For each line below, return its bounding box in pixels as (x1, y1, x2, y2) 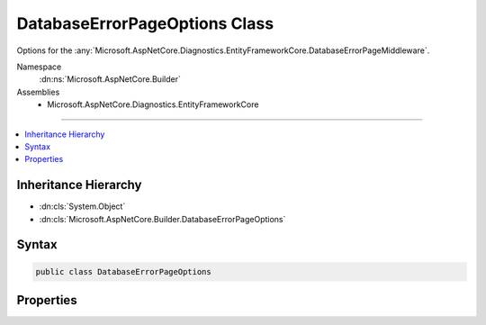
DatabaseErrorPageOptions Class (16, 14, 274, 33)
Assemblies (16, 86, 60, 97)
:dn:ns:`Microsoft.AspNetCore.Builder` (39, 74, 182, 85)
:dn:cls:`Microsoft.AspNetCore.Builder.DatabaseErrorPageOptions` (39, 213, 286, 224)
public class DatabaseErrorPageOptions (35, 266, 211, 276)
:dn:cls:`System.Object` (39, 201, 126, 212)
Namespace (16, 61, 62, 72)
